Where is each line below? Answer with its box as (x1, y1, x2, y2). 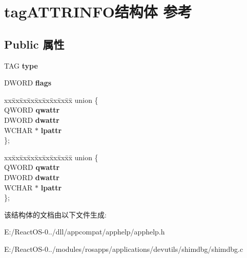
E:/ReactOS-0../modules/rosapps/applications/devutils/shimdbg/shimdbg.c (4, 243, 243, 254)
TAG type (4, 60, 38, 71)
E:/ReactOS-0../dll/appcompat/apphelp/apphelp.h (4, 226, 165, 237)
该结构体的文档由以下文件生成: (4, 209, 107, 220)
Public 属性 (4, 36, 65, 52)
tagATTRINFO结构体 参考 (4, 1, 192, 22)
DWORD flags (4, 77, 52, 88)
